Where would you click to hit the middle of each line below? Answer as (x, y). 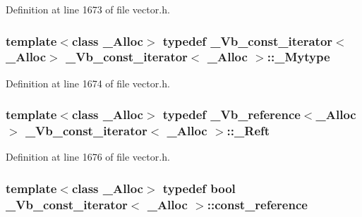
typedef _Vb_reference (231, 114)
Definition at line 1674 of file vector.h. (88, 83)
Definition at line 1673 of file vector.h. (88, 9)
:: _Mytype (298, 57)
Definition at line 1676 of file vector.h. (88, 157)
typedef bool (199, 188)
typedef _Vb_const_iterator (248, 41)
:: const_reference (257, 204)
